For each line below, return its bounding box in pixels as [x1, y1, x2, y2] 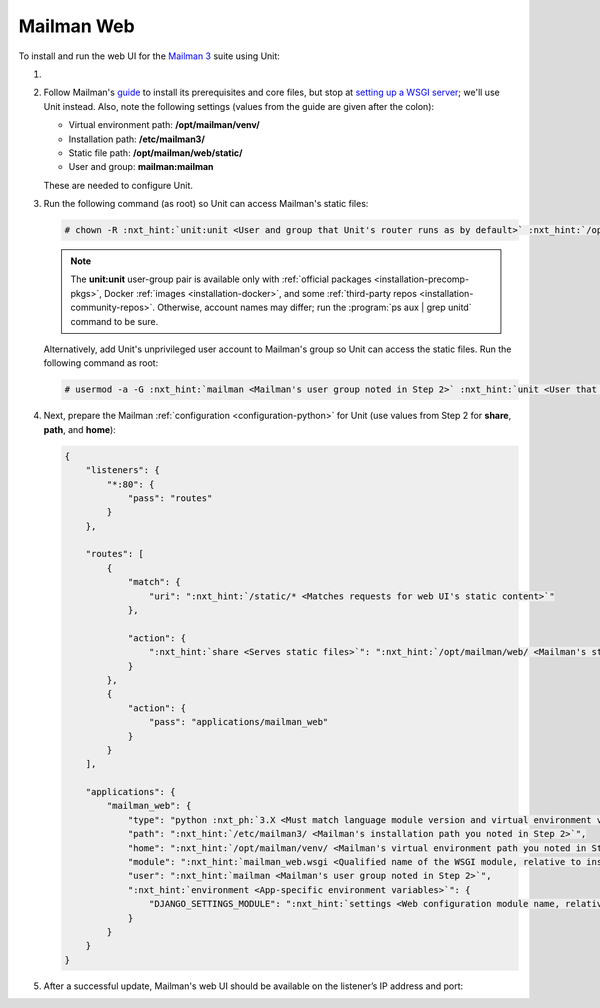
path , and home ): [43, 423, 117, 435]
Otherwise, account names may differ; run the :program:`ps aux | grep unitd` [156, 301, 472, 314]
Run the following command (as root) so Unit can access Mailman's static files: [43, 198, 369, 210]
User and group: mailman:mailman [68, 161, 214, 173]
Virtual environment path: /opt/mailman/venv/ [68, 119, 260, 131]
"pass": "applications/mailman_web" [148, 716, 329, 728]
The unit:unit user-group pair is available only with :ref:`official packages [70, 273, 372, 285]
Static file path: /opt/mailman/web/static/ [68, 146, 243, 159]
